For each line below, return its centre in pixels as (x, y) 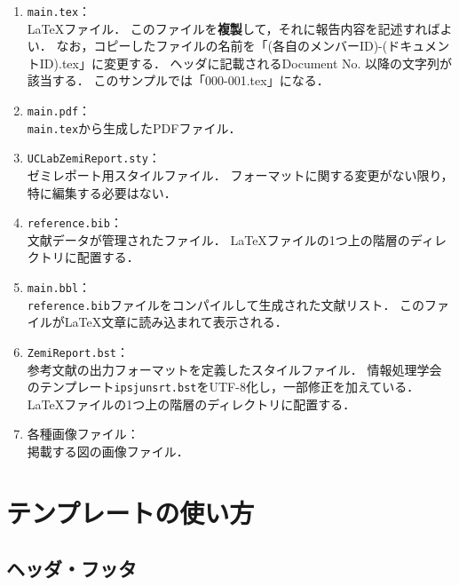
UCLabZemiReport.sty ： (94, 158)
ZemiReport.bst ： (78, 351)
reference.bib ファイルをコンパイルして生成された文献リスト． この (226, 304)
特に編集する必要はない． (102, 192)
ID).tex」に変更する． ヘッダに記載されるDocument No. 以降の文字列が (246, 63)
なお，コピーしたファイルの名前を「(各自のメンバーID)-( (222, 46)
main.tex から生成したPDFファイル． (134, 127)
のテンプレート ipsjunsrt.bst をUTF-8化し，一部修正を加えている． (223, 387)
